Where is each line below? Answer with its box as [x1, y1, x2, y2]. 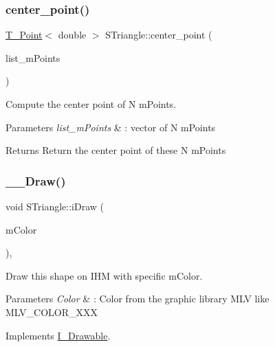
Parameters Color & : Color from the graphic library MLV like [5, 291, 269, 306]
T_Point [5, 27, 43, 42]
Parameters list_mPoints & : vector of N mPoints [5, 120, 216, 134]
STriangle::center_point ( [105, 27, 212, 42]
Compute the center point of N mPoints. [5, 97, 177, 111]
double [58, 27, 87, 42]
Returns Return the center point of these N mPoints [5, 143, 226, 157]
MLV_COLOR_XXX [5, 304, 98, 319]
